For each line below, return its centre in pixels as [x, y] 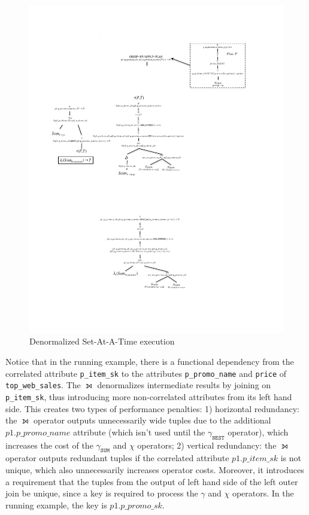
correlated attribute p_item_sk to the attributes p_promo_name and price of [146, 373]
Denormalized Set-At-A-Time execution [102, 341]
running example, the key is [56, 505]
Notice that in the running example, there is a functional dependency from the [150, 362]
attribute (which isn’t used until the [139, 432]
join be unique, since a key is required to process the [102, 493]
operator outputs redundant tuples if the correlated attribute [117, 458]
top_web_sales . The [43, 385]
